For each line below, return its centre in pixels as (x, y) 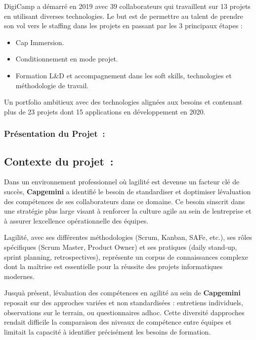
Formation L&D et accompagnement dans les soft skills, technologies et (124, 75)
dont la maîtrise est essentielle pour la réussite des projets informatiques (113, 266)
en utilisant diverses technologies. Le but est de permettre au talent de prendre (124, 16)
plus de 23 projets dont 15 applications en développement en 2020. (105, 111)
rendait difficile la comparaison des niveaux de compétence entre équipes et (118, 322)
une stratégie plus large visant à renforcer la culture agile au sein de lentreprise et (128, 211)
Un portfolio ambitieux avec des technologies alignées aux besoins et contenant (123, 102)
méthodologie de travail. (52, 85)
